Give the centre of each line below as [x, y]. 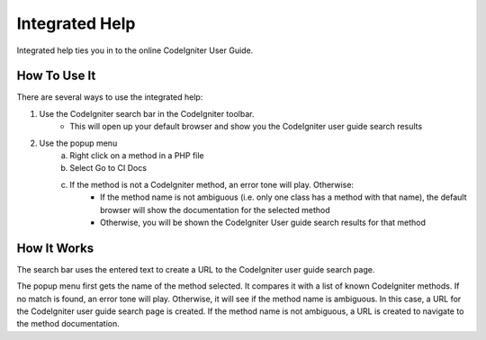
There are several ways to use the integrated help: [110, 97]
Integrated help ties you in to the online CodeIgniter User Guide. [135, 50]
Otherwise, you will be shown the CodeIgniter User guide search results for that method [263, 222]
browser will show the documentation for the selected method [215, 210]
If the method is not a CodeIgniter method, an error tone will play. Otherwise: [212, 184]
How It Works [55, 248]
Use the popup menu [78, 143]
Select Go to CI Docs [108, 168]
